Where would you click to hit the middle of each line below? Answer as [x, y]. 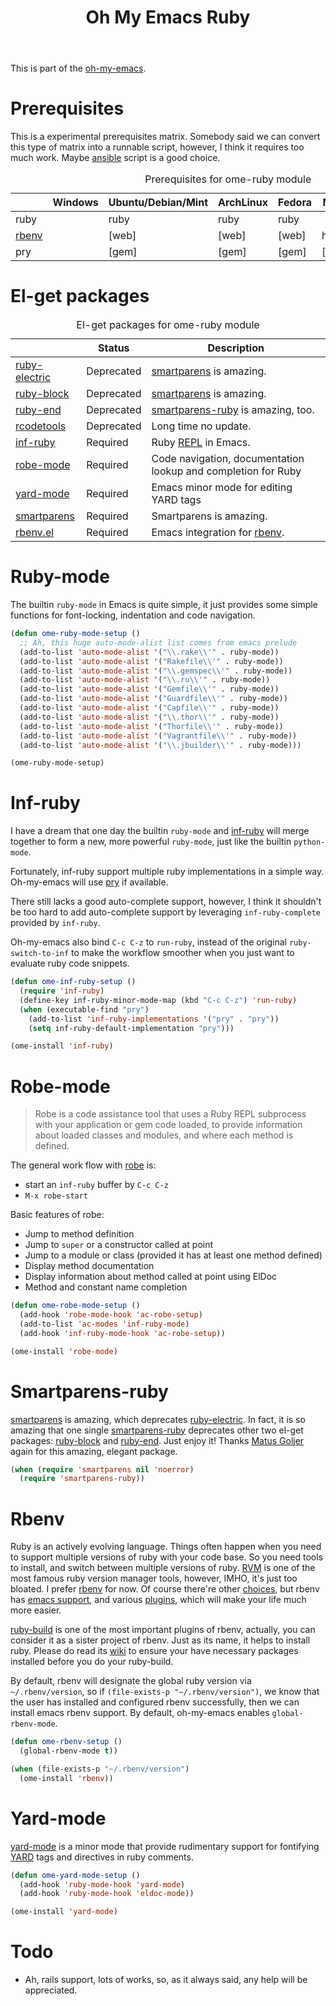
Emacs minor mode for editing [222, 488]
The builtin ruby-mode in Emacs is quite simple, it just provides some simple [164, 604]
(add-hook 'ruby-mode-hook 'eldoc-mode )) [107, 1894]
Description [236, 348]
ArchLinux [243, 203]
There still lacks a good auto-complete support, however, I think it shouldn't [166, 902]
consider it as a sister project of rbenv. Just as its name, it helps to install [160, 1640]
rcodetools [41, 426]
